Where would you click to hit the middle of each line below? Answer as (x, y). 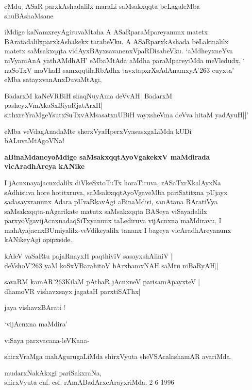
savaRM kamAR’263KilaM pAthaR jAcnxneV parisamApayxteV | (102, 282)
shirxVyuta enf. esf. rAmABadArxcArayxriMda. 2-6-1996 (89, 382)
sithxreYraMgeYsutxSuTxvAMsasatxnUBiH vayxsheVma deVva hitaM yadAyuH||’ (126, 114)
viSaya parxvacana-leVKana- (47, 340)
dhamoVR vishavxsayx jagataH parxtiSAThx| (73, 291)
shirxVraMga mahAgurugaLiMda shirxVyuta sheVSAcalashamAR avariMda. (118, 356)
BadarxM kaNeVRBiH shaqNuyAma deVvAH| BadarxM (88, 95)
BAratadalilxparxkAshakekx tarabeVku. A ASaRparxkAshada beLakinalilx (117, 41)
